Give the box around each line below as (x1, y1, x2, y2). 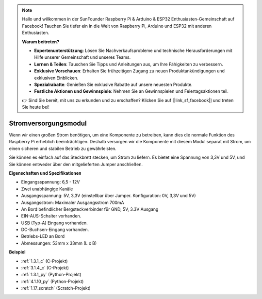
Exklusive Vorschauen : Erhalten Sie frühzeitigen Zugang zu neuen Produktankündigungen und (34, 68, 225, 74)
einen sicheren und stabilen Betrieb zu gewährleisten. (9, 146, 116, 151)
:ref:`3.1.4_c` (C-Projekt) (21, 265, 69, 271)
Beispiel (9, 249, 26, 255)
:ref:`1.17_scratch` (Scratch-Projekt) (21, 285, 91, 291)
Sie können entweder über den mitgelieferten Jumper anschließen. (9, 161, 143, 167)
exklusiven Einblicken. (34, 75, 79, 81)
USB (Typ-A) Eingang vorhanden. (21, 220, 88, 226)
